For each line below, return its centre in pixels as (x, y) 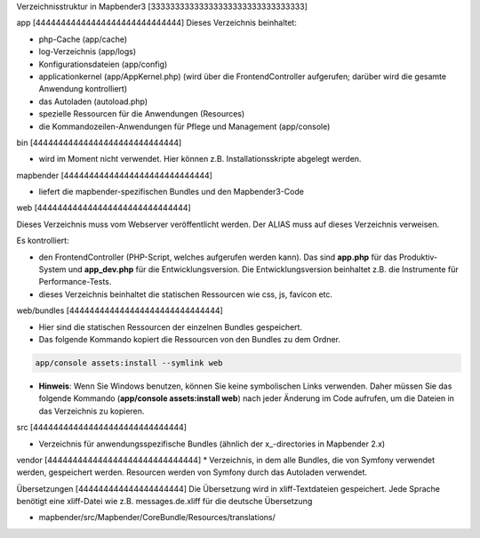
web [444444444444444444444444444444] (104, 208)
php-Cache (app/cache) (83, 39)
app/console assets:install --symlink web (129, 363)
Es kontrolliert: (43, 241)
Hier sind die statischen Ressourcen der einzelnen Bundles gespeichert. (170, 327)
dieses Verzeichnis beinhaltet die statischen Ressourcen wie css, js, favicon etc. (186, 294)
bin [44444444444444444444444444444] (99, 142)
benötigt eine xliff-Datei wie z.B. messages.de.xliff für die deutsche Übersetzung (164, 502)
